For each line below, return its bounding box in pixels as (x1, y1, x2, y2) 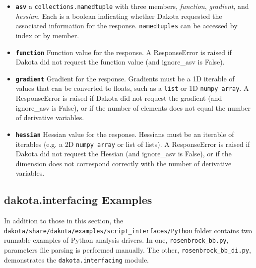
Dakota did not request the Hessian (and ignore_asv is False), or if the (15, 148, 232, 159)
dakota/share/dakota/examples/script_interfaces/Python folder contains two (4, 225, 253, 235)
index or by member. (15, 30, 79, 40)
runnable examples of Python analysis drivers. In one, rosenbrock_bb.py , (4, 235, 229, 245)
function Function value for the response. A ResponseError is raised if (15, 47, 232, 57)
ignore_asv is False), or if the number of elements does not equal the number (15, 102, 251, 113)
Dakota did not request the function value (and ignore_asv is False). (15, 57, 225, 67)
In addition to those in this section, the (4, 215, 124, 226)
